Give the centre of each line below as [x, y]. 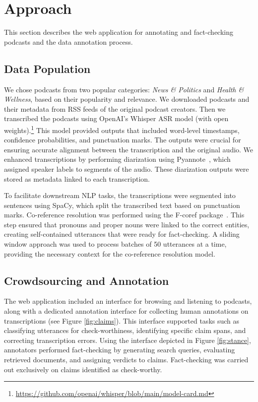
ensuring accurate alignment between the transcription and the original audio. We [129, 149]
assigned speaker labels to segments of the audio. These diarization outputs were [127, 168]
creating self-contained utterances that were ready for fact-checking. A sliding [122, 234]
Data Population [47, 68]
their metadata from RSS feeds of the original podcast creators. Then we [115, 108]
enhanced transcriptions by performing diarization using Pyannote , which [117, 159]
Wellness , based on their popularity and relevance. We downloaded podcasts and [127, 99]
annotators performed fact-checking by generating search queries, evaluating [120, 350]
